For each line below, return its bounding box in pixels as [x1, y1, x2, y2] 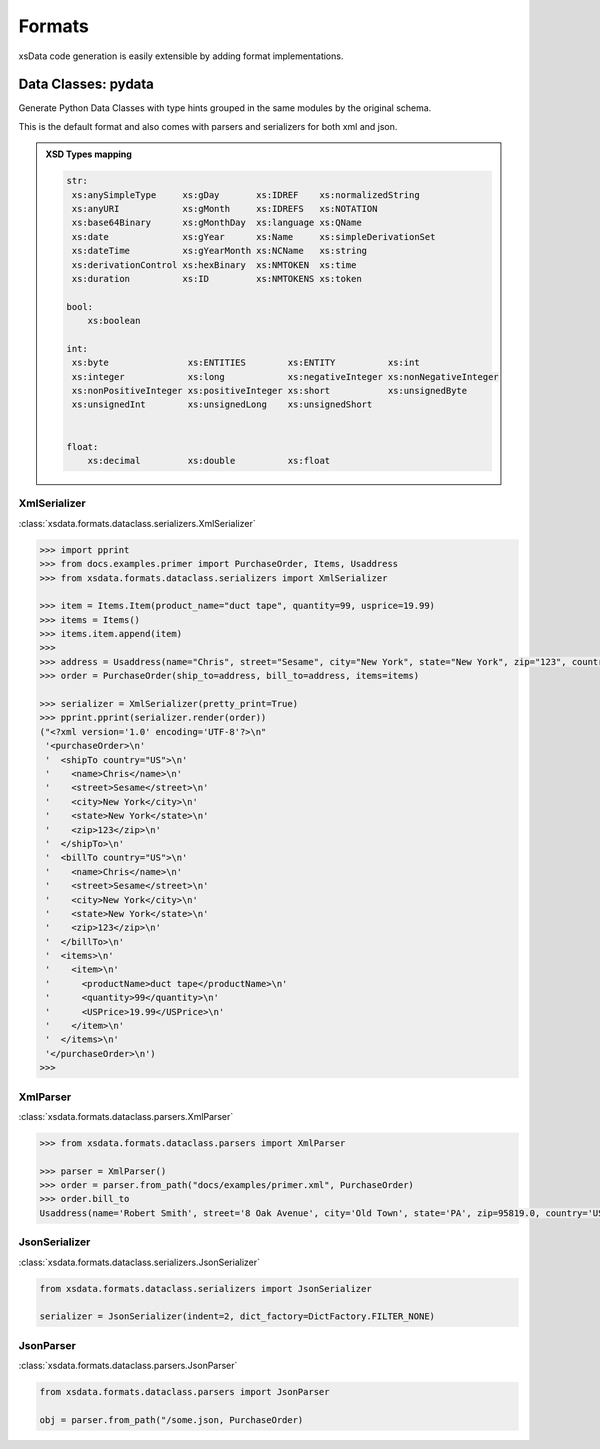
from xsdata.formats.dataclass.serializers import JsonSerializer [39, 1283, 372, 1294]
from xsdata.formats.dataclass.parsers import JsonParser [39, 1386, 330, 1398]
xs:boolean [87, 315, 141, 327]
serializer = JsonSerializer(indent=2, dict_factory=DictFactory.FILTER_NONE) [39, 1311, 435, 1322]
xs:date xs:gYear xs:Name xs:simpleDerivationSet [71, 231, 436, 242]
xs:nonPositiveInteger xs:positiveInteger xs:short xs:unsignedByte [71, 385, 468, 397]
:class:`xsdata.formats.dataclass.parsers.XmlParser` [18, 1110, 234, 1122]
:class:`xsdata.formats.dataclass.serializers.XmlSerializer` [18, 517, 256, 529]
